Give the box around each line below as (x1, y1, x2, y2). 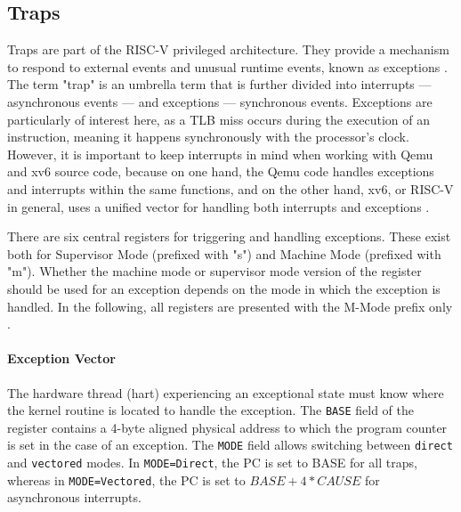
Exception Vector (7, 349, 116, 368)
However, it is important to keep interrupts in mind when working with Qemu (7, 144, 433, 163)
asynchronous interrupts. (7, 488, 142, 507)
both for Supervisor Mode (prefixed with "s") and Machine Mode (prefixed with (7, 244, 441, 263)
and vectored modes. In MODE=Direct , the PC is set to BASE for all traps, (7, 453, 417, 471)
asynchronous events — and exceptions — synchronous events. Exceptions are (7, 92, 433, 110)
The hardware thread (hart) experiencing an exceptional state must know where (7, 383, 444, 402)
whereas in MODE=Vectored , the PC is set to (7, 470, 246, 489)
